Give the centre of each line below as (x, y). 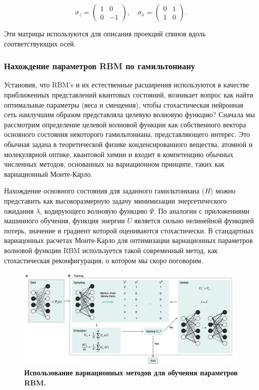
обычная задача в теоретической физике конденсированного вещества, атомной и (128, 144)
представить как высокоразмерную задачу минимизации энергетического (115, 200)
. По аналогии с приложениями (202, 210)
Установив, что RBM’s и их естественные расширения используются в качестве (127, 85)
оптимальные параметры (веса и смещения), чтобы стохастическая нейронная (124, 104)
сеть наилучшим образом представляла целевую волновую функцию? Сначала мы (129, 114)
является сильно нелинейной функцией (194, 221)
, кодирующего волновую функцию (94, 210)
